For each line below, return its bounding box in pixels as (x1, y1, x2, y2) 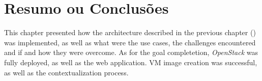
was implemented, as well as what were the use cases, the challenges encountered (4, 37, 256, 47)
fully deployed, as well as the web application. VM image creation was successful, (4, 57, 257, 67)
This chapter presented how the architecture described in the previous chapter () (4, 27, 256, 38)
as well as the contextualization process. (4, 67, 129, 77)
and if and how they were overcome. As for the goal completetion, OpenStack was (4, 47, 258, 58)
